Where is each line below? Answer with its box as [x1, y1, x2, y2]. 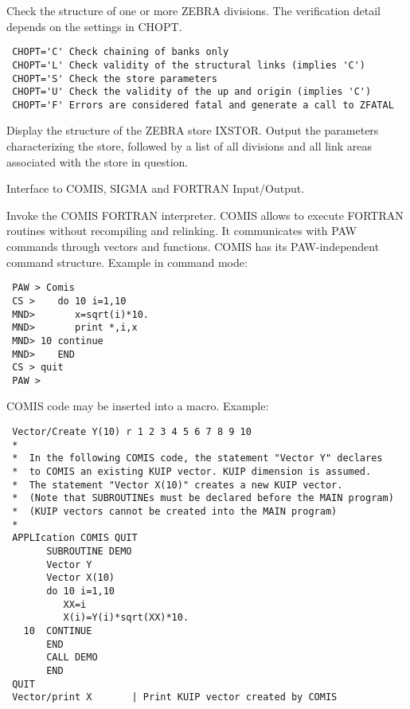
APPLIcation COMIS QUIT [12, 532, 138, 544]
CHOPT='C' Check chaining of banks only [12, 46, 229, 58]
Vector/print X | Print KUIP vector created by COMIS [12, 691, 338, 703]
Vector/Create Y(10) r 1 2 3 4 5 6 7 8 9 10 [12, 426, 252, 438]
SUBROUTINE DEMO [46, 545, 132, 557]
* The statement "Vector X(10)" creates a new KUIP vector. [12, 479, 343, 491]
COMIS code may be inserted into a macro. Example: [6, 398, 269, 414]
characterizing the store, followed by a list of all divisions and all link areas [6, 138, 373, 155]
